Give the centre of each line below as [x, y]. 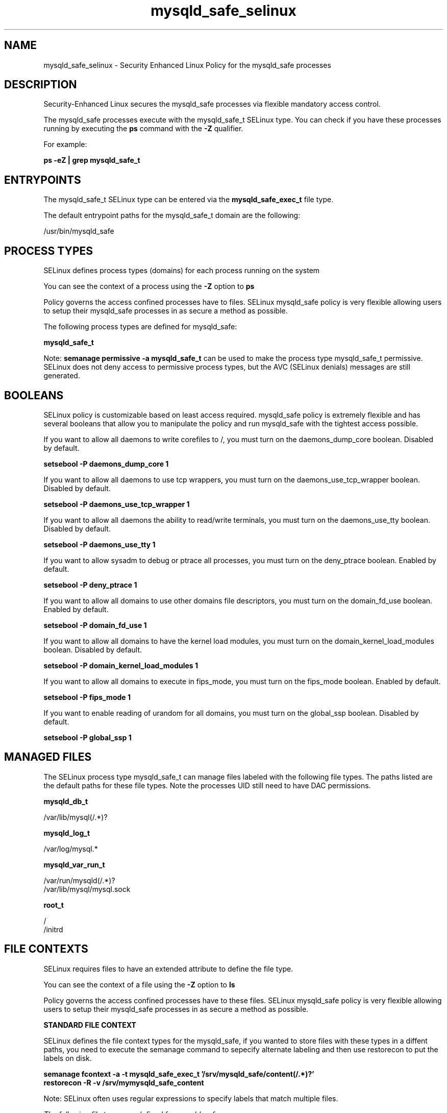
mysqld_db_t [66, 801]
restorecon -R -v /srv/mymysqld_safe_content [124, 1082]
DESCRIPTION [41, 85]
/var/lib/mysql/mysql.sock [87, 889]
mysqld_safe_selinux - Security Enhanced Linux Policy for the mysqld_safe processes [187, 65]
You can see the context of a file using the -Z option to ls [139, 984]
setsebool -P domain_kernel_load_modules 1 [121, 665]
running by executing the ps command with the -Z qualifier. [143, 129]
